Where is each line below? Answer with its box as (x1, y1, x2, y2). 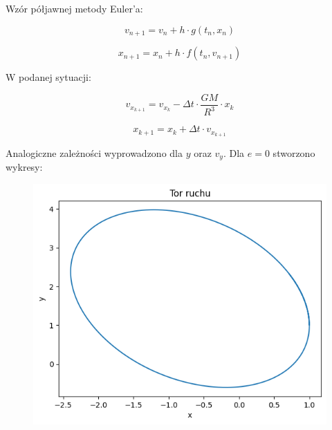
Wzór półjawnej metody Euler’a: (6, 1, 143, 15)
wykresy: (6, 160, 43, 174)
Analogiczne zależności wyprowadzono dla (6, 145, 183, 160)
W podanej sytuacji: (6, 70, 91, 84)
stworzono (273, 145, 315, 160)
